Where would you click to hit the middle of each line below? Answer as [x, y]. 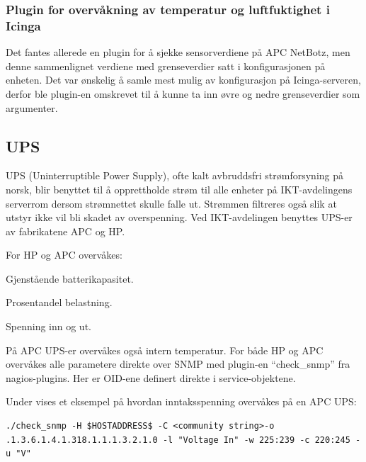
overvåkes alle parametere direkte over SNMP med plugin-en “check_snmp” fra [178, 364]
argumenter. [32, 107]
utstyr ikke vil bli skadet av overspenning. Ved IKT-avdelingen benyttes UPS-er [179, 217]
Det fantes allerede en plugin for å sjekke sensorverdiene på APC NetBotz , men [178, 52]
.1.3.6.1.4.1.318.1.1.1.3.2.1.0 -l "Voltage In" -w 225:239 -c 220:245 [178, 440]
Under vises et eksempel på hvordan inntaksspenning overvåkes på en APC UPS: [181, 401]
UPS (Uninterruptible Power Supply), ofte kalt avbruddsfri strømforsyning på [175, 175]
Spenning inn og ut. [48, 326]
